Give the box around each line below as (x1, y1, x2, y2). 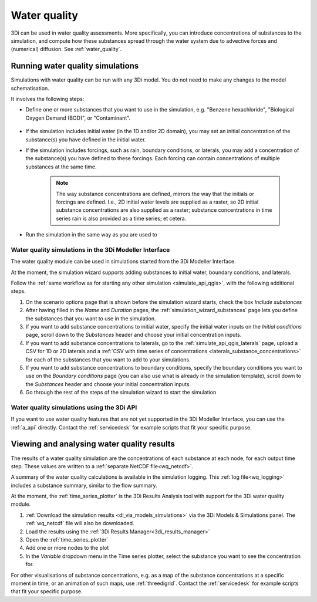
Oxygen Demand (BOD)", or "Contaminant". (25, 114, 131, 121)
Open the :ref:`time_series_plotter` (25, 536, 109, 543)
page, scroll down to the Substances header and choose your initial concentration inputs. (25, 332, 242, 339)
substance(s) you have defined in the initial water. (25, 136, 146, 143)
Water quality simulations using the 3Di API (11, 403, 137, 411)
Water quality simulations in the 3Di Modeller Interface (11, 245, 170, 253)
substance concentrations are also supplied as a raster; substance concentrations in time (56, 207, 272, 214)
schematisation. (11, 84, 49, 92)
